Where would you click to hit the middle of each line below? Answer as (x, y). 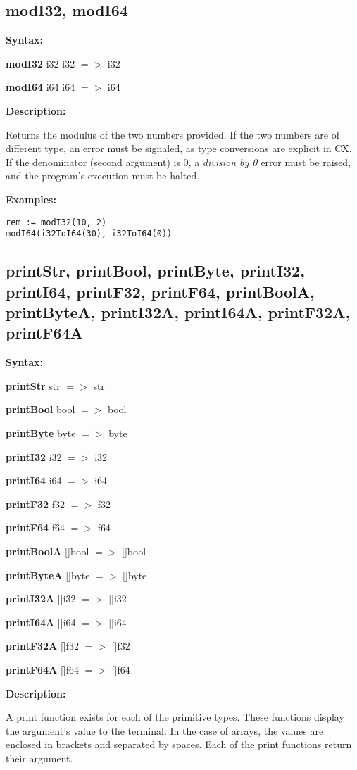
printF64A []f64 (42, 669)
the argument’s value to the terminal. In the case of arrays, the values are (165, 730)
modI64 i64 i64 (40, 87)
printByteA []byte (48, 575)
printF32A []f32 (42, 646)
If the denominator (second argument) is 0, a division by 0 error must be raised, (178, 162)
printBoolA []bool (48, 551)
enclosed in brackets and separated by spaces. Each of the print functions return (179, 744)
